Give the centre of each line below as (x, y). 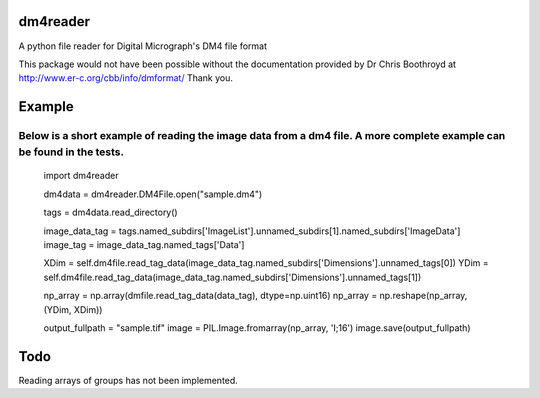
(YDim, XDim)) (73, 309)
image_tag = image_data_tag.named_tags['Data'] (144, 245)
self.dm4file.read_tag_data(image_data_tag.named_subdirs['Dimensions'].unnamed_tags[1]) (232, 277)
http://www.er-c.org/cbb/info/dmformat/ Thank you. (126, 78)
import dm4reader (81, 176)
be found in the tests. (71, 152)
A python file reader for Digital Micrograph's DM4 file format (143, 46)
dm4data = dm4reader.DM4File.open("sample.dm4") (153, 194)
